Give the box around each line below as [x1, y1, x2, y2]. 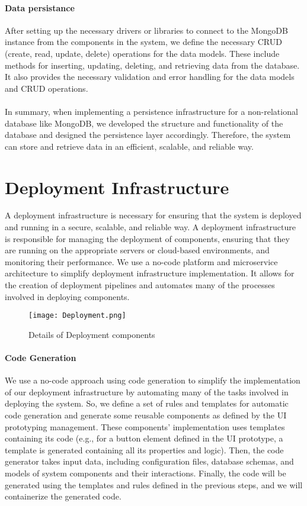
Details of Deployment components [28, 328, 155, 340]
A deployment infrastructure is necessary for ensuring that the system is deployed [5, 209, 302, 221]
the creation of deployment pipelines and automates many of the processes [5, 279, 275, 291]
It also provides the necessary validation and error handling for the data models [5, 70, 295, 83]
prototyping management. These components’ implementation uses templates [5, 420, 285, 433]
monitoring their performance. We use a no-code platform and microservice [5, 255, 278, 267]
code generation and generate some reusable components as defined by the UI [5, 409, 287, 421]
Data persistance [5, 1, 75, 14]
